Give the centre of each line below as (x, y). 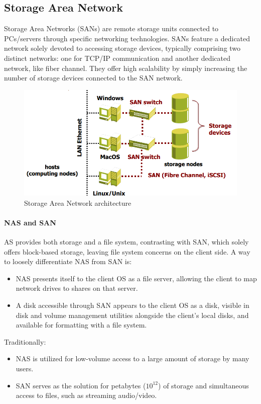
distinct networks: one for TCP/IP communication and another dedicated (117, 58)
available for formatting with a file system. (81, 325)
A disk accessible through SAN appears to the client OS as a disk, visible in (133, 305)
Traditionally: (25, 341)
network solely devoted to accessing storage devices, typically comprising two (122, 48)
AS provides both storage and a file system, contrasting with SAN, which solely (126, 241)
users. (25, 368)
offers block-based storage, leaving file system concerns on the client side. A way (127, 251)
